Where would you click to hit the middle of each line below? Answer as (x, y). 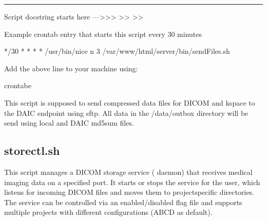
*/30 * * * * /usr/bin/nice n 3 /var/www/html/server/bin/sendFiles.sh (117, 51)
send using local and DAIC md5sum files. (69, 123)
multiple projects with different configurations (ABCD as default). (108, 212)
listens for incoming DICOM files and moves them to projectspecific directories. (129, 192)
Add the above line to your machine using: (71, 68)
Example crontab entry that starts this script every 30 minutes (103, 34)
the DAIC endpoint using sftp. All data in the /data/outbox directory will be (126, 113)
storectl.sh (32, 150)
